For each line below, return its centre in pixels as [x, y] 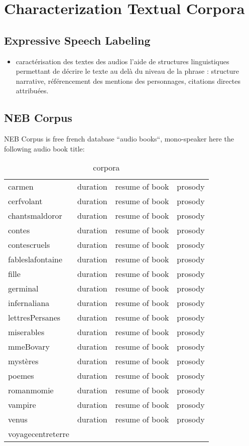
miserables [26, 332]
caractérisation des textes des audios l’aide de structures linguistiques [122, 61]
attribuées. [32, 91]
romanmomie [31, 390]
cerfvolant [25, 201]
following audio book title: [44, 148]
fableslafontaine [35, 259]
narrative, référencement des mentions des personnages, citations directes [128, 81]
